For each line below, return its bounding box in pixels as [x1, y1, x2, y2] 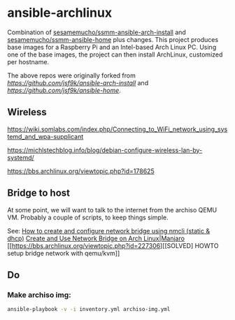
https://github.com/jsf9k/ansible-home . [7, 86, 121, 94]
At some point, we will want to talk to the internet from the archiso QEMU [7, 205, 218, 214]
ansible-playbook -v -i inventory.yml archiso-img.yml [7, 306, 171, 313]
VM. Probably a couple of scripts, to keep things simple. [7, 213, 169, 221]
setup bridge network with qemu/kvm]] [7, 249, 120, 257]
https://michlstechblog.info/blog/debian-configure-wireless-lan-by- [7, 145, 203, 154]
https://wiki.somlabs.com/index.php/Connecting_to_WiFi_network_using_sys [7, 124, 228, 133]
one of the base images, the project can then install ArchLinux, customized [7, 50, 223, 59]
